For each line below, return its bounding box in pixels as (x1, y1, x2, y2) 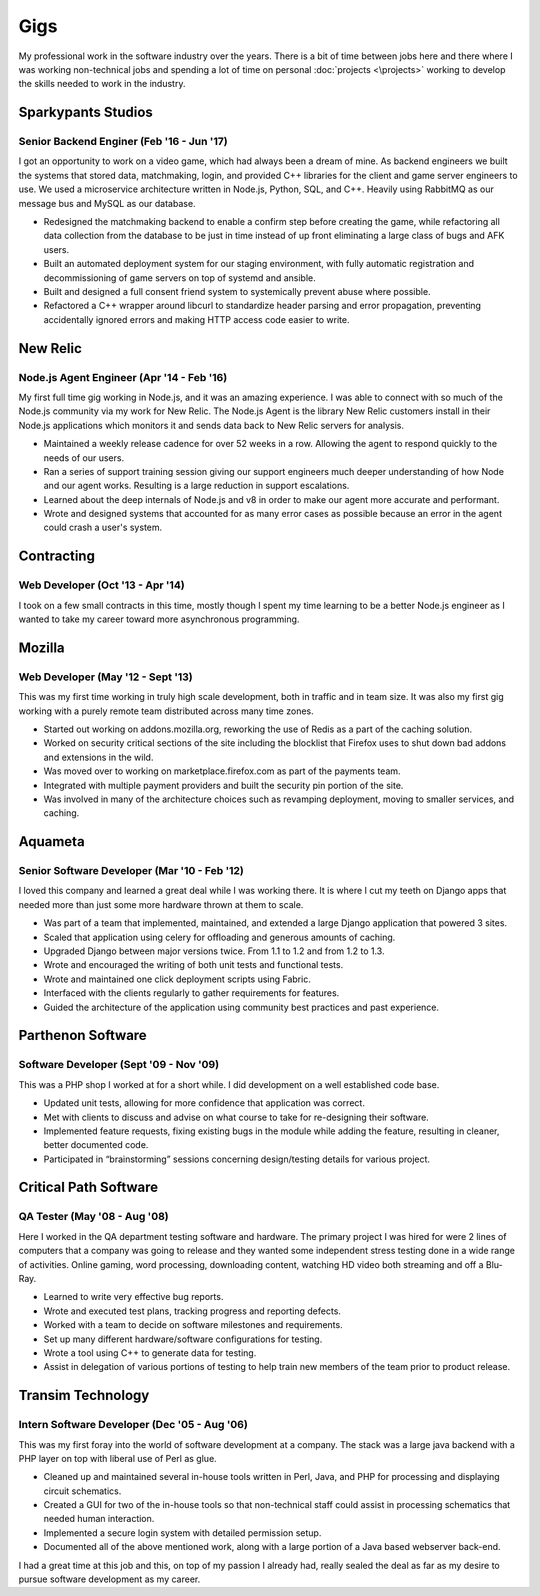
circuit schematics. (43, 1485, 122, 1497)
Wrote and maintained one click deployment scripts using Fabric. (43, 973, 312, 985)
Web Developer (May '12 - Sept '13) (18, 670, 194, 684)
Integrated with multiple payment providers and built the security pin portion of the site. (43, 779, 404, 791)
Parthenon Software (18, 1027, 147, 1044)
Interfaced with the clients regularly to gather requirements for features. (43, 987, 340, 999)
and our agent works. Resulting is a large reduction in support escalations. (43, 480, 350, 492)
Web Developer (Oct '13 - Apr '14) (18, 578, 185, 592)
